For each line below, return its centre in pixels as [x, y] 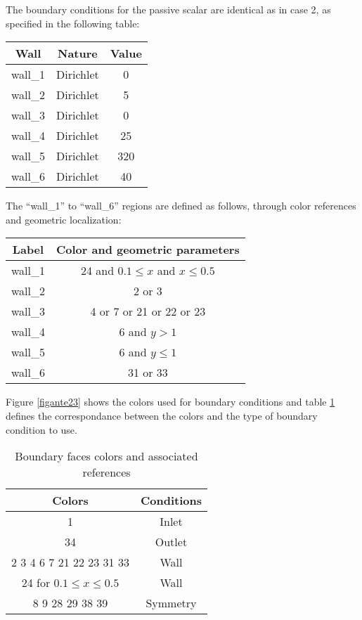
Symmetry [171, 603]
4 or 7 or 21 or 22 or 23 [148, 311]
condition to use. [41, 429]
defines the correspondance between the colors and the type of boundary [162, 415]
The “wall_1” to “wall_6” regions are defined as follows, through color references [181, 206]
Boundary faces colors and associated [106, 456]
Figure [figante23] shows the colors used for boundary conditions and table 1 [170, 402]
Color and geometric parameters [148, 250]
